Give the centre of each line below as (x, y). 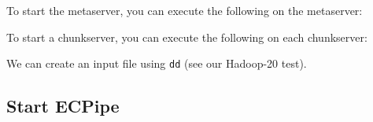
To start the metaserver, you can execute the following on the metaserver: (185, 10)
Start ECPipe (63, 106)
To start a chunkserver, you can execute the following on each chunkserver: (187, 37)
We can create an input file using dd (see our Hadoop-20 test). (157, 63)
